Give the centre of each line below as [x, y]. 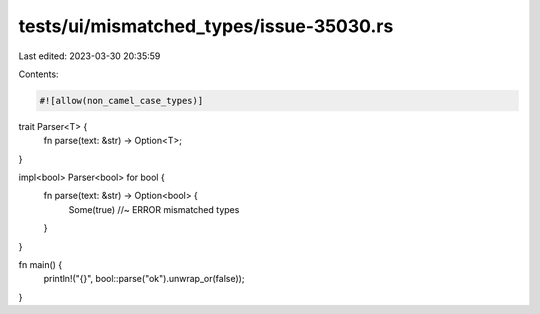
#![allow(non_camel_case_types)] [121, 100]
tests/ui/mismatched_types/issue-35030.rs [206, 26]
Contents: [38, 74]
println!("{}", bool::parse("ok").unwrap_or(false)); [144, 279]
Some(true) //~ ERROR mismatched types [154, 209]
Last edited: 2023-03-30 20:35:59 [89, 56]
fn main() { [40, 265]
